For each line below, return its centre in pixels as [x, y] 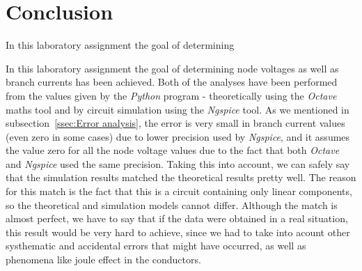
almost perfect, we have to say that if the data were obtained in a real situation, [177, 218]
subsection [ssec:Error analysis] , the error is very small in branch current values [175, 123]
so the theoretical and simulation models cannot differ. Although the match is [172, 204]
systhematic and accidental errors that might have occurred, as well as [156, 246]
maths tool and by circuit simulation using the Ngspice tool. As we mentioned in [178, 109]
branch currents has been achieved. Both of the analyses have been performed [172, 82]
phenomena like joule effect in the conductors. [103, 260]
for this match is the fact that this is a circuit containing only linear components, [179, 191]
